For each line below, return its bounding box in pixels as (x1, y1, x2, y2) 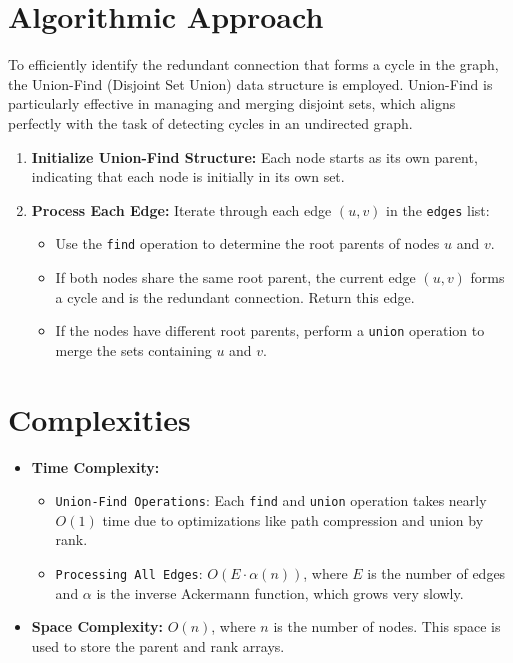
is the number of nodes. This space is (273, 616, 501, 637)
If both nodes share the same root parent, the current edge (55, 267, 416, 287)
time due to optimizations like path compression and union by (102, 509, 484, 530)
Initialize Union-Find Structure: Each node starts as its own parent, (31, 146, 478, 167)
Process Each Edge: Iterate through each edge (31, 199, 332, 220)
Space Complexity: (31, 616, 164, 637)
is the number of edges (367, 563, 506, 583)
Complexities (8, 398, 191, 439)
